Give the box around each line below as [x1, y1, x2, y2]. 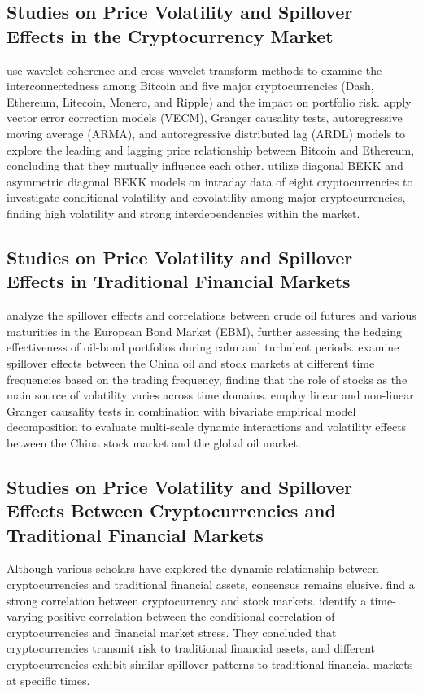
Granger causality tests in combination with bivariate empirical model [7, 402, 356, 419]
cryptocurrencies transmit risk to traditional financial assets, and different [7, 639, 376, 657]
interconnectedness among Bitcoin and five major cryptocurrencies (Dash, [7, 77, 374, 94]
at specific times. [7, 671, 90, 688]
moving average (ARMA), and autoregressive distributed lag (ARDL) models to [7, 124, 406, 142]
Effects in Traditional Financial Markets [7, 268, 351, 294]
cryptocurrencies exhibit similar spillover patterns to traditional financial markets [7, 656, 413, 673]
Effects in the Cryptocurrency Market [7, 23, 334, 48]
